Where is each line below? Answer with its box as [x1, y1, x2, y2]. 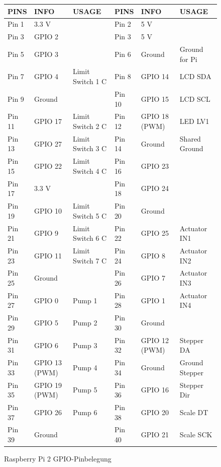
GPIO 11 [34, 250, 62, 260]
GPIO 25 [141, 228, 169, 238]
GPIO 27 [34, 138, 62, 149]
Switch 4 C [72, 165, 107, 176]
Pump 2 [72, 317, 97, 328]
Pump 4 [72, 362, 97, 372]
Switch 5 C [72, 210, 107, 221]
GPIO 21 [141, 429, 169, 440]
